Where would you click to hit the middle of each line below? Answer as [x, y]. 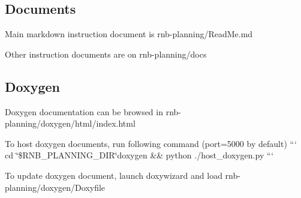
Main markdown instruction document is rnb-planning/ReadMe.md [129, 34]
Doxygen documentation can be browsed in [84, 111]
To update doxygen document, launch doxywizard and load [114, 175]
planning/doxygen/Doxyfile [55, 187]
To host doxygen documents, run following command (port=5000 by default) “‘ [151, 143]
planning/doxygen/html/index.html [70, 123]
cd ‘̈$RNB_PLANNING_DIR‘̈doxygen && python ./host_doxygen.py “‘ [139, 155]
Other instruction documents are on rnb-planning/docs [106, 54]
